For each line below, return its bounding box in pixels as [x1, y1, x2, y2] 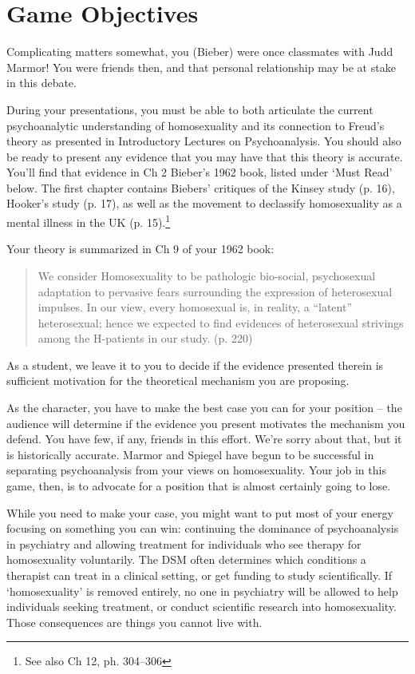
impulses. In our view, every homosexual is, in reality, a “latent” [38, 299, 352, 315]
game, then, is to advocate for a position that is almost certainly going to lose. [6, 478, 391, 494]
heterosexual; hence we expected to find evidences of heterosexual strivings [38, 314, 404, 331]
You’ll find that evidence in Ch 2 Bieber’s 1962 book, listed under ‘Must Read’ [6, 164, 393, 180]
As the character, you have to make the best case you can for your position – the [6, 399, 402, 416]
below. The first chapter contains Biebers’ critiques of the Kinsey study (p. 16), [6, 179, 395, 196]
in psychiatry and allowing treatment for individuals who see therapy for [6, 535, 362, 552]
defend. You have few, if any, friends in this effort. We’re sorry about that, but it [6, 430, 402, 447]
